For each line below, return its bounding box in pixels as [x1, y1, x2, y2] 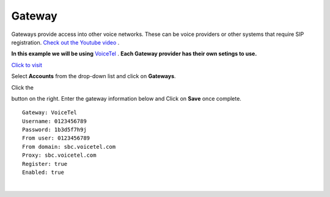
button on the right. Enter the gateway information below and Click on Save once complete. [11, 95, 241, 102]
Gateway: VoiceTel [22, 109, 78, 116]
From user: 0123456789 [22, 135, 90, 141]
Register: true [22, 160, 68, 167]
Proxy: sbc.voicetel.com [22, 152, 97, 159]
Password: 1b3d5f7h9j [22, 126, 87, 134]
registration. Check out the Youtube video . [11, 38, 120, 46]
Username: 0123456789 [22, 118, 87, 124]
